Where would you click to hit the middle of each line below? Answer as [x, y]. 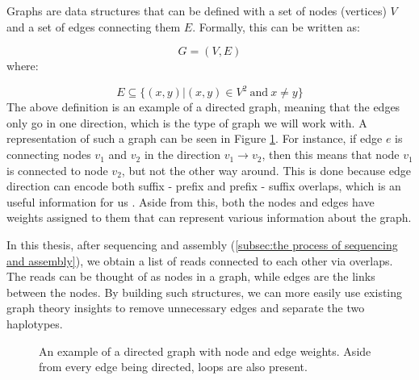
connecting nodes [49, 155]
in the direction [182, 155]
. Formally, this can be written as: [276, 26]
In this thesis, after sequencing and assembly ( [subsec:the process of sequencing [202, 245]
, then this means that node [331, 155]
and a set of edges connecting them [94, 26]
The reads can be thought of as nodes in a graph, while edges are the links [191, 276]
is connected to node [57, 170]
